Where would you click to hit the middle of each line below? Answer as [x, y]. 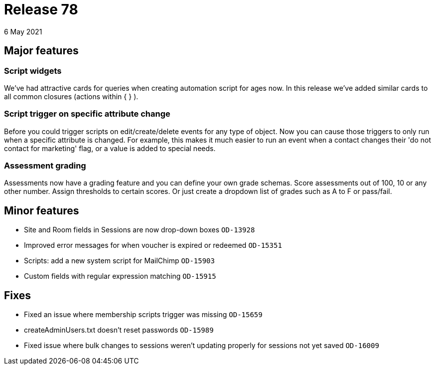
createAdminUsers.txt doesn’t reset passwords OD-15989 [119, 330]
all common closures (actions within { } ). [71, 96]
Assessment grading [45, 166]
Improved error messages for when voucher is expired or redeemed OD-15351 [153, 245]
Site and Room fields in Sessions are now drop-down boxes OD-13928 [140, 230]
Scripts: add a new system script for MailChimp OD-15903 [119, 261]
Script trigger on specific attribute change [87, 114]
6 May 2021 [23, 31]
